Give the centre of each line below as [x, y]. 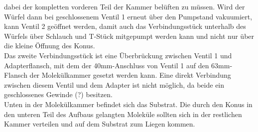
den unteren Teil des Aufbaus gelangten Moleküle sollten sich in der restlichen [123, 114]
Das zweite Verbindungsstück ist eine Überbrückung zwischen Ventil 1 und [118, 55]
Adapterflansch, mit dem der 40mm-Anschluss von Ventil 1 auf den [107, 65]
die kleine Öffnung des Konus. [50, 46]
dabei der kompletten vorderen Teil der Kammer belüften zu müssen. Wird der [125, 6]
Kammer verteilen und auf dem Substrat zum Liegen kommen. [100, 124]
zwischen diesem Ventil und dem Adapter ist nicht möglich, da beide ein [114, 84]
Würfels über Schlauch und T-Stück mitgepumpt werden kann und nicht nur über [129, 36]
